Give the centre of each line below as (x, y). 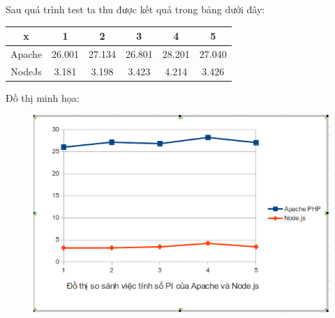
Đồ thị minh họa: (43, 97)
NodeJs (26, 71)
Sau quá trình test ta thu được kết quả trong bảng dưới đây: (135, 9)
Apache (27, 53)
